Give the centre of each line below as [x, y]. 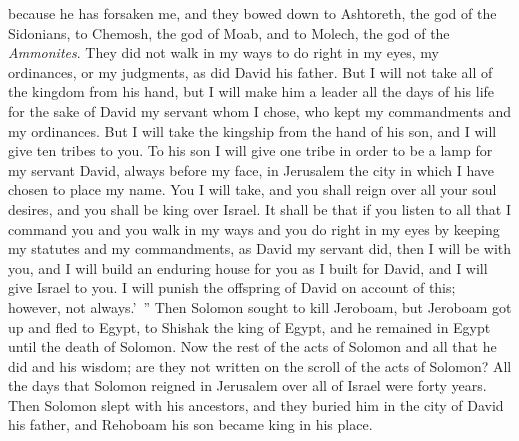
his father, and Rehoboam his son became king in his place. [190, 424]
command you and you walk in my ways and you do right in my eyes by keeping [254, 228]
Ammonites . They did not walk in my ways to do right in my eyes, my [223, 52]
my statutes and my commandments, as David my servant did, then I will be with [260, 248]
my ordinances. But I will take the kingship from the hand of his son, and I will [252, 130]
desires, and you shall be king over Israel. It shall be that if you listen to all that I [260, 208]
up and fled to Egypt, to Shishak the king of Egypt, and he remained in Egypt [249, 326]
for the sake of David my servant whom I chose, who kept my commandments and [259, 110]
